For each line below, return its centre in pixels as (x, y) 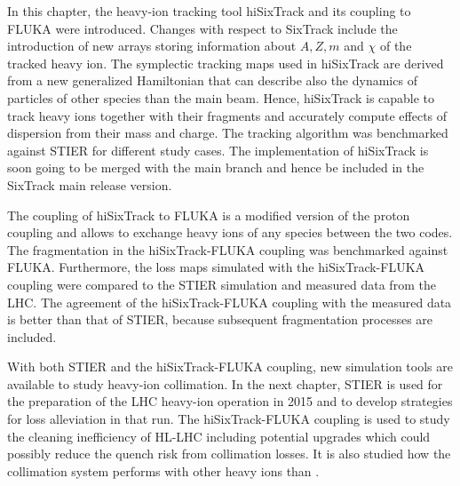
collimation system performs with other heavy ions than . (163, 470)
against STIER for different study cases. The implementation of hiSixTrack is (218, 150)
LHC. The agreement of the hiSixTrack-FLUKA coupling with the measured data (230, 302)
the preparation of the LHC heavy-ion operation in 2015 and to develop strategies (230, 401)
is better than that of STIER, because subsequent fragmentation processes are (220, 319)
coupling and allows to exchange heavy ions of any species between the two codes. (230, 232)
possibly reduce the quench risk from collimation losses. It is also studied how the (229, 454)
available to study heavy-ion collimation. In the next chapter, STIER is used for (225, 383)
